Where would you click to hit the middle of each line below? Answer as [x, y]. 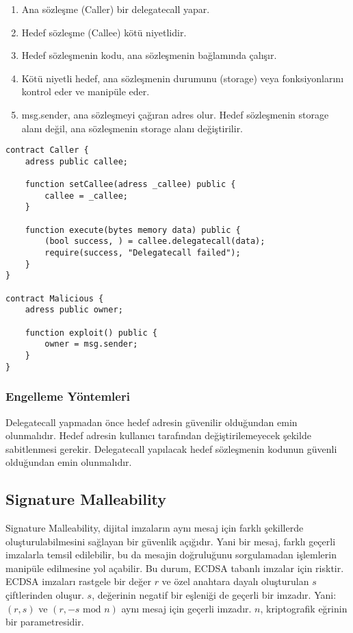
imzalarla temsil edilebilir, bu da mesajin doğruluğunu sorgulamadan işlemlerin [171, 555]
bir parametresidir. [45, 622]
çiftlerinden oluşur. [45, 595]
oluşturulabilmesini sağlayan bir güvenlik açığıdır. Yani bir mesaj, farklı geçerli [171, 541]
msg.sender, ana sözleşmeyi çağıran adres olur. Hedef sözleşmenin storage [175, 114]
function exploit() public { [91, 333]
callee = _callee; [86, 196]
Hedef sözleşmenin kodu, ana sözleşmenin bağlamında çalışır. [149, 55]
